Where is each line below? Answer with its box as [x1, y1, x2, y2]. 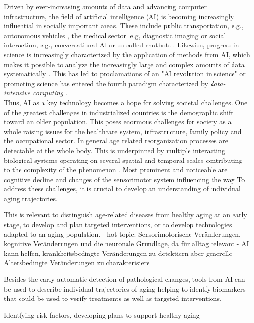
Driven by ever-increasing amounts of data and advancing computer [4, 1, 207, 11]
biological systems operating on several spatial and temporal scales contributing [4, 155, 243, 165]
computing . [33, 88, 67, 98]
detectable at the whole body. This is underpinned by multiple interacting [4, 145, 225, 155]
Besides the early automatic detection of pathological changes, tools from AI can [4, 274, 245, 284]
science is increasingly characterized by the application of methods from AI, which [4, 49, 250, 59]
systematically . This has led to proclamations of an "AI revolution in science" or [4, 69, 246, 79]
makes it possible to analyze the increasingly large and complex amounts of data [4, 59, 245, 69]
